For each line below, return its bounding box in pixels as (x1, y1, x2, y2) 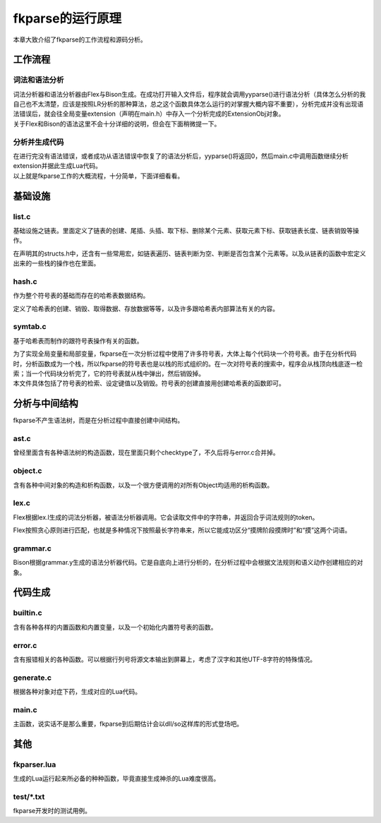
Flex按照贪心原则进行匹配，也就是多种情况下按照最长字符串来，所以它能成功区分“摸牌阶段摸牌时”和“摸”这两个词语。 (13, 526, 351, 534)
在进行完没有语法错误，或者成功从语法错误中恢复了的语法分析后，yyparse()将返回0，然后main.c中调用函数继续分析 (13, 152, 349, 160)
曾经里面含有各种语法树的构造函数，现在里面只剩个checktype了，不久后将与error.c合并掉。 (13, 448, 280, 457)
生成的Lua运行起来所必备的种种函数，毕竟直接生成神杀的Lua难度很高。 (13, 774, 220, 783)
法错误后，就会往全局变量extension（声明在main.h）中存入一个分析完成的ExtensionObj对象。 (13, 109, 285, 118)
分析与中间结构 (13, 397, 78, 409)
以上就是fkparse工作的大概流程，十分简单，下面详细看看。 (13, 172, 184, 180)
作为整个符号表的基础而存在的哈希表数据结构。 (13, 292, 150, 300)
